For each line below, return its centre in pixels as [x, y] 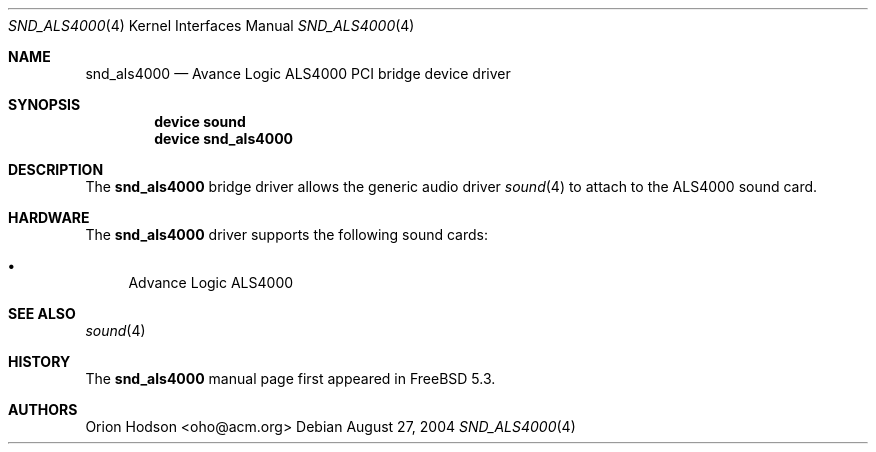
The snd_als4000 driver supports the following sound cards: [286, 234]
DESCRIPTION [56, 169]
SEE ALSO [42, 313]
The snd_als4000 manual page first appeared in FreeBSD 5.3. [290, 378]
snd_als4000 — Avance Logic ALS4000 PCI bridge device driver [298, 73]
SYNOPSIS [44, 104]
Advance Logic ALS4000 [211, 282]
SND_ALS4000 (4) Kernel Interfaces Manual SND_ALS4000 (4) [211, 25]
